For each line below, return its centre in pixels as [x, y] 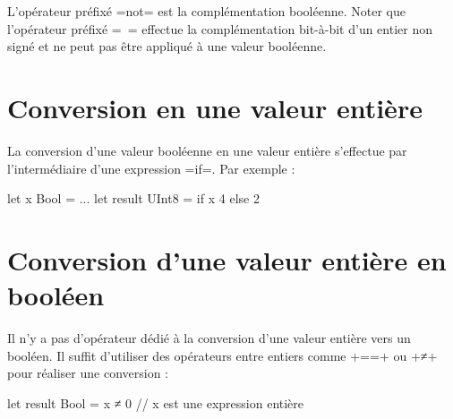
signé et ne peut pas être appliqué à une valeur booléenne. [167, 46]
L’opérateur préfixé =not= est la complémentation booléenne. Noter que [206, 11]
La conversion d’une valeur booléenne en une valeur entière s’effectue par [207, 150]
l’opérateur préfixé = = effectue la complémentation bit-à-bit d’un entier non [220, 28]
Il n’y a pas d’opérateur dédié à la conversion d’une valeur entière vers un [209, 338]
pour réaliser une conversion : [88, 373]
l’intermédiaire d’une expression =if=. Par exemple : [151, 168]
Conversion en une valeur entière [215, 107]
